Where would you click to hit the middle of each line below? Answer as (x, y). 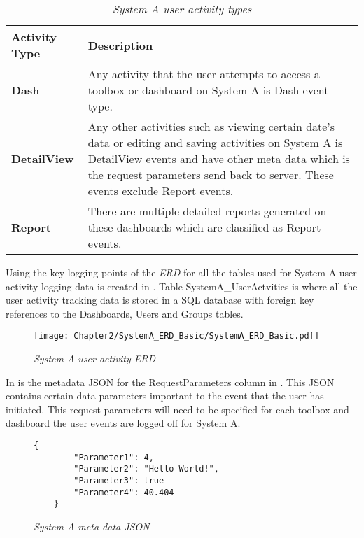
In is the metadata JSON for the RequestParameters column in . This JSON (170, 382)
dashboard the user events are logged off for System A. (123, 423)
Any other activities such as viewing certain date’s (211, 126)
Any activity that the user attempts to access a (204, 74)
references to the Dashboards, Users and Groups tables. (125, 313)
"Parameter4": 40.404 (124, 492)
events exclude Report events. (161, 191)
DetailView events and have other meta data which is (219, 158)
